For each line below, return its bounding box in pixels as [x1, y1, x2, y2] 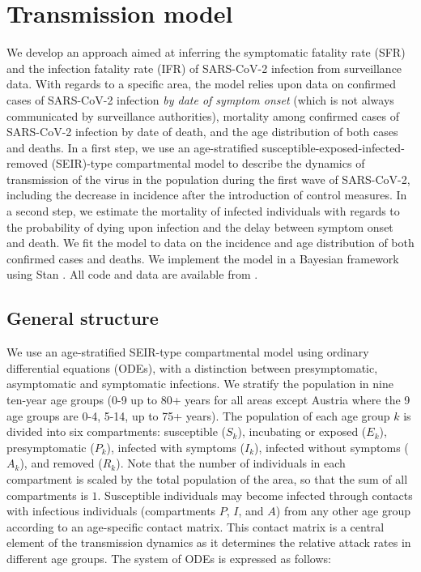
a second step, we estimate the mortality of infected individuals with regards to [6, 203, 400, 220]
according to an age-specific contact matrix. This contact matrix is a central [6, 518, 385, 535]
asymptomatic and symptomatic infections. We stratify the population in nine [6, 375, 393, 392]
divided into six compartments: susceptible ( [6, 423, 227, 440]
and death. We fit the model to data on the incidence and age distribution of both [6, 234, 415, 251]
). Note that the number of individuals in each [116, 455, 346, 472]
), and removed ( [19, 455, 103, 472]
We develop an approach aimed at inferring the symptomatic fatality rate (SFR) [6, 44, 406, 61]
